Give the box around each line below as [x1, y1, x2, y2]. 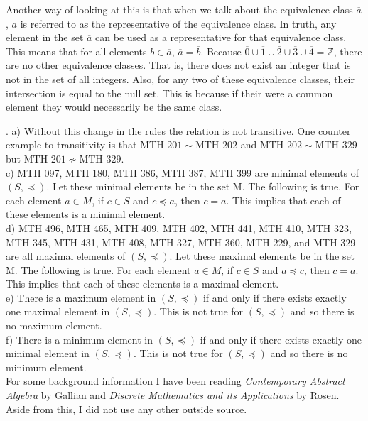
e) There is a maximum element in [6, 290, 156, 305]
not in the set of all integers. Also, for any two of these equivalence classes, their [6, 71, 355, 86]
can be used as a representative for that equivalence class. [95, 30, 347, 45]
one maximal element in [6, 304, 110, 319]
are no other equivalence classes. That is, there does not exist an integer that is [6, 58, 351, 72]
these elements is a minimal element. [6, 207, 166, 222]
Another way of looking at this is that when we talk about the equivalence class [6, 2, 353, 16]
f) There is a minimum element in [6, 332, 153, 346]
